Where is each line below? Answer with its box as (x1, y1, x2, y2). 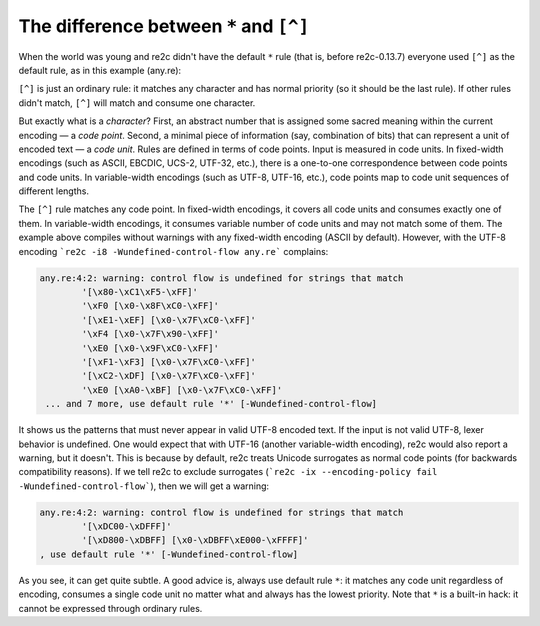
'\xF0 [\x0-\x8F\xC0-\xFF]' (81, 300, 220, 312)
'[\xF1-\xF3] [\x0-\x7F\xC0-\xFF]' (81, 356, 257, 367)
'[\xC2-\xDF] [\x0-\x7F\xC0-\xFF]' (81, 370, 257, 382)
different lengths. (18, 185, 90, 197)
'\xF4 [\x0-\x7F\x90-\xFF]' (81, 328, 220, 340)
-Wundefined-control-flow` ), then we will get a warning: (18, 480, 270, 492)
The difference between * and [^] (18, 15, 310, 37)
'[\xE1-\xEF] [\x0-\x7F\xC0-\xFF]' (81, 314, 257, 325)
